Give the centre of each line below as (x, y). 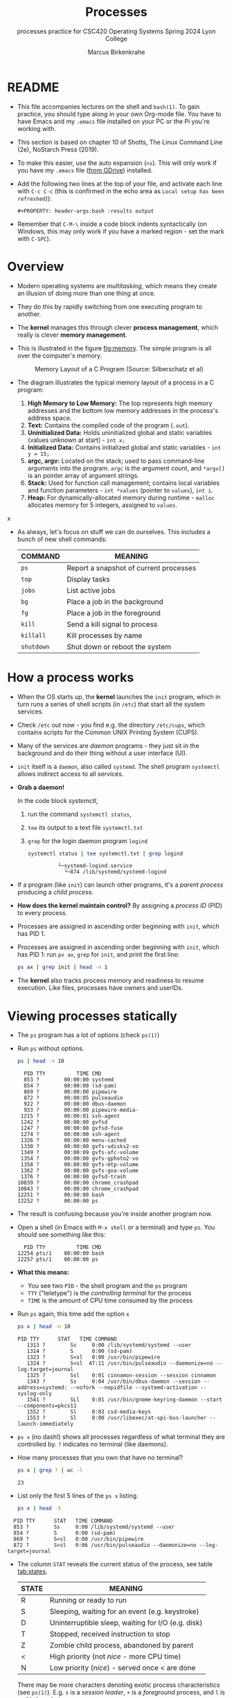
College (116, 38)
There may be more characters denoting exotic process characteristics (118, 1685)
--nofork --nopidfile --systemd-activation (134, 1388)
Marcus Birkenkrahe (116, 52)
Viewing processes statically (92, 1016)
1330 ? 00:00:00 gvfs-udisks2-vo (80, 1147)
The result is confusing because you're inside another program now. (115, 1214)
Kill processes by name (105, 635)
